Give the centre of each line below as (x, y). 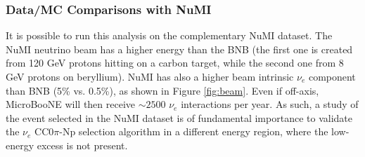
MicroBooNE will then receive (71, 104)
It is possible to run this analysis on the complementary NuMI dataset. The (169, 35)
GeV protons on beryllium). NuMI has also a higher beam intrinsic (150, 76)
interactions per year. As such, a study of (270, 104)
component (332, 76)
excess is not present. (82, 145)
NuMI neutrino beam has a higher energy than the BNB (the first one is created (179, 49)
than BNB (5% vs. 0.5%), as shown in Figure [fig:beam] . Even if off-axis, (162, 90)
